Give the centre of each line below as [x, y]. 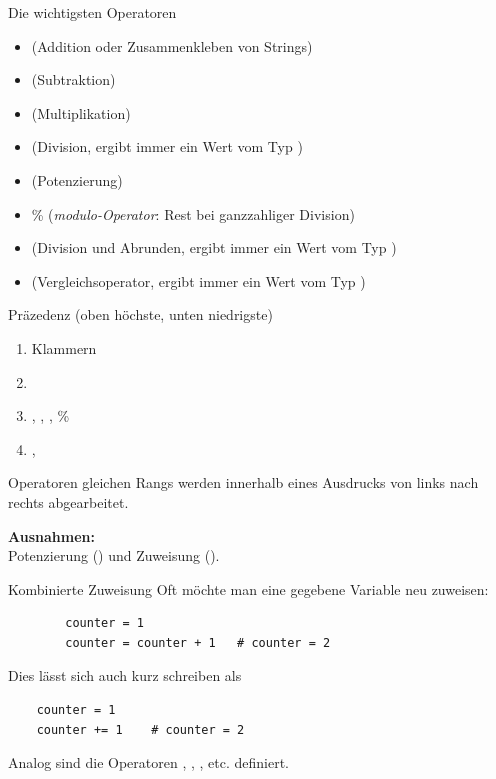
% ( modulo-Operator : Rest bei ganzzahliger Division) [193, 213]
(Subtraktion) [73, 79]
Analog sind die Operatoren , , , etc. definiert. [148, 762]
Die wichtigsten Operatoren [92, 12]
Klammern [64, 347]
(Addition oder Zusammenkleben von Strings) [172, 45]
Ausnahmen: [51, 535]
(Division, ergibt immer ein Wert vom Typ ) [167, 146]
